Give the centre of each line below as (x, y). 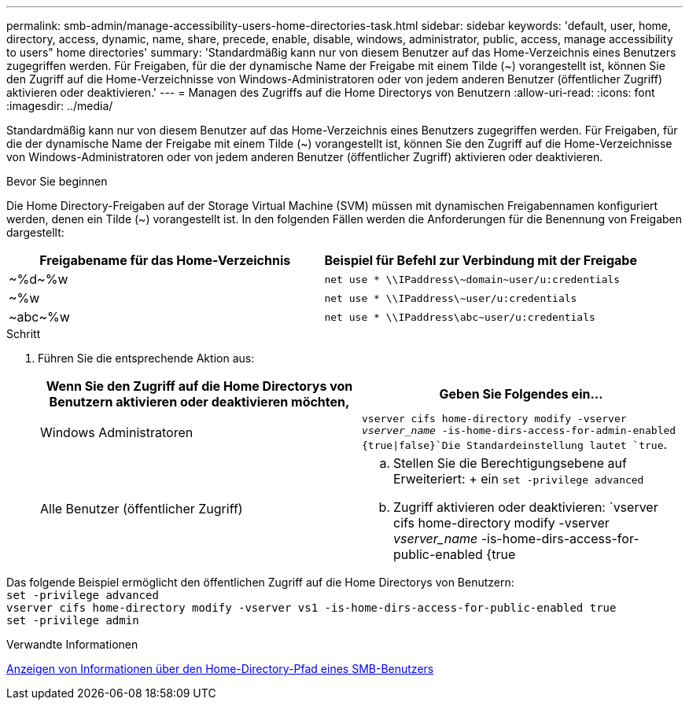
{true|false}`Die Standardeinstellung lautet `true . (515, 444)
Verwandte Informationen (72, 644)
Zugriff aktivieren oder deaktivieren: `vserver (526, 507)
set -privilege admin (73, 620)
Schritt (24, 334)
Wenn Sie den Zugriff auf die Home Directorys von (199, 386)
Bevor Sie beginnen (57, 181)
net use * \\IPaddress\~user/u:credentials (451, 298)
